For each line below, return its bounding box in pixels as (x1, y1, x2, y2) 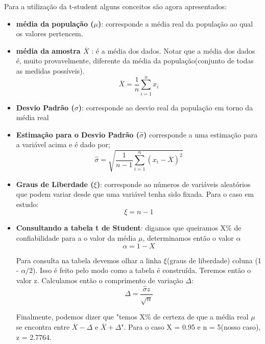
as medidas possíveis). (16, 65, 85, 76)
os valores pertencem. (16, 28, 83, 39)
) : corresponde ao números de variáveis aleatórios (97, 178, 251, 189)
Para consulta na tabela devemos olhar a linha (16, 255, 162, 265)
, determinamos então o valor (142, 232, 234, 243)
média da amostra (16, 45, 81, 56)
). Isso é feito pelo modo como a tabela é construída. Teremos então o (33, 265, 251, 276)
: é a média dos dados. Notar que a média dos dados (91, 45, 255, 56)
